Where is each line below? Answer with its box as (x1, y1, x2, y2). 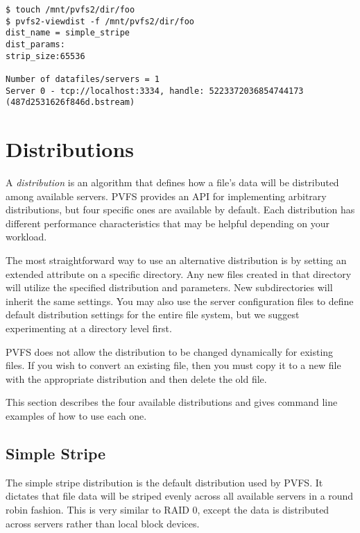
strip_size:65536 (6, 51, 85, 61)
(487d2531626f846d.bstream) (6, 97, 135, 108)
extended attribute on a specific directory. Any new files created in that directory (6, 266, 352, 281)
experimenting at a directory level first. (6, 320, 172, 335)
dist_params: (6, 39, 65, 49)
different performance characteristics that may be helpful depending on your (6, 215, 330, 230)
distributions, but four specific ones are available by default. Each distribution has (6, 202, 355, 217)
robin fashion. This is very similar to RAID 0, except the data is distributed (6, 502, 329, 516)
